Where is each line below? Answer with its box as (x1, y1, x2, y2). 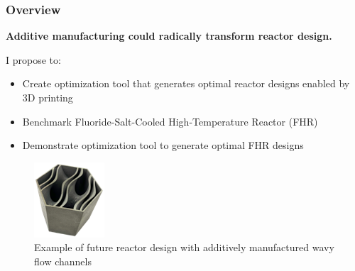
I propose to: (6, 52, 61, 67)
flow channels (34, 253, 92, 268)
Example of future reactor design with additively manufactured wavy (34, 240, 334, 255)
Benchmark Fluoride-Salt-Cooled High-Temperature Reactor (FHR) (22, 114, 318, 128)
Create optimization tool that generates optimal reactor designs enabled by (22, 76, 350, 91)
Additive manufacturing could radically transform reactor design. (6, 28, 332, 43)
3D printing (22, 90, 73, 104)
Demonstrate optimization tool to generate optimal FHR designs (22, 138, 304, 153)
